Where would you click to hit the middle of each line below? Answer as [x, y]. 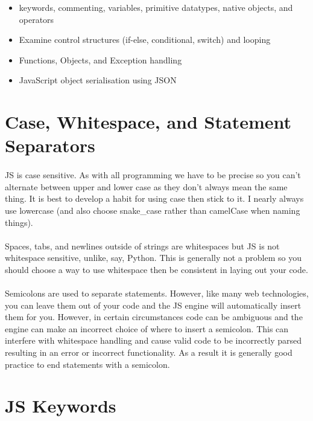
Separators [50, 145]
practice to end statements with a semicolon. [87, 364]
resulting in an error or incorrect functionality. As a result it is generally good [149, 352]
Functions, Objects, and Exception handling [100, 59]
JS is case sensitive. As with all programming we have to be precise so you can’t [153, 175]
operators [36, 19]
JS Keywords [61, 406]
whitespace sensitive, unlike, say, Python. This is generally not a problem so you [153, 258]
